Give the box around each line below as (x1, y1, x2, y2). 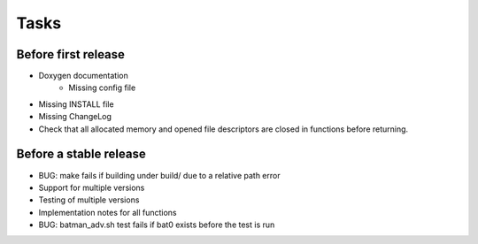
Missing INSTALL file (38, 98, 114, 110)
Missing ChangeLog (38, 111, 112, 122)
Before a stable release (16, 147, 146, 162)
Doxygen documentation (38, 71, 128, 81)
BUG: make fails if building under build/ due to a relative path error (38, 170, 281, 180)
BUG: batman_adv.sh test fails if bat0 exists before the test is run (38, 219, 275, 230)
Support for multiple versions (38, 182, 145, 193)
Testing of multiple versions (38, 194, 140, 205)
